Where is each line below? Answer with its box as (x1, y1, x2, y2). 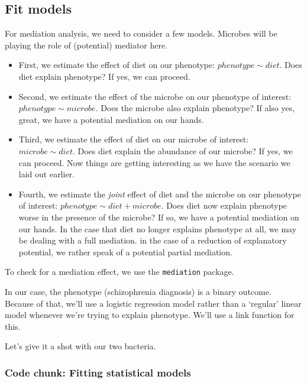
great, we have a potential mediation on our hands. (18, 113, 204, 125)
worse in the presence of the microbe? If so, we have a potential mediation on (18, 210, 299, 223)
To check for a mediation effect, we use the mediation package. (5, 265, 234, 278)
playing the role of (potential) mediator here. (5, 38, 168, 51)
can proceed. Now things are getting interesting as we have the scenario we (18, 156, 290, 168)
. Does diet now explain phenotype (161, 199, 287, 212)
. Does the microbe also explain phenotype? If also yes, (95, 102, 295, 114)
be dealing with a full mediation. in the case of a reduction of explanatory (18, 234, 287, 246)
